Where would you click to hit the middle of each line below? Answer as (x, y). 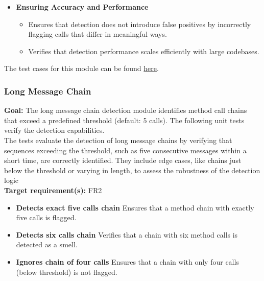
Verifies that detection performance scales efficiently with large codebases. (144, 51)
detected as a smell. (47, 244)
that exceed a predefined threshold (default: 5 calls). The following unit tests (124, 120)
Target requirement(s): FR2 (53, 190)
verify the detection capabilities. (54, 130)
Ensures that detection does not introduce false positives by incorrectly (140, 24)
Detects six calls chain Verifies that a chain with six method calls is (127, 234)
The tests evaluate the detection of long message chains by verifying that (118, 140)
